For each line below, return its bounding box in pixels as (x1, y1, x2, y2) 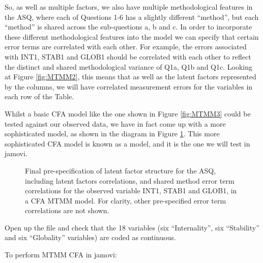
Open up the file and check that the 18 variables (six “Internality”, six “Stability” (5, 222, 259, 232)
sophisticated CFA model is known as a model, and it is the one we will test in (5, 138, 250, 149)
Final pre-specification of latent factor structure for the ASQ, (25, 165, 216, 176)
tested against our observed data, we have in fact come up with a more (5, 118, 226, 129)
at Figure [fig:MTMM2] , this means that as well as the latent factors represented (5, 71, 256, 82)
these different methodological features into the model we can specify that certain (5, 31, 259, 42)
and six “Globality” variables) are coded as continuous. (5, 232, 176, 243)
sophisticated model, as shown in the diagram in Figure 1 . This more (5, 128, 220, 139)
